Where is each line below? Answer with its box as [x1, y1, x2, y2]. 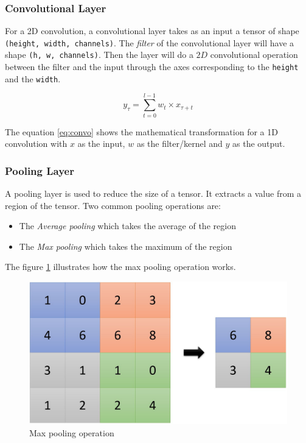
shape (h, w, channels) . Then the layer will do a [5, 48, 193, 61]
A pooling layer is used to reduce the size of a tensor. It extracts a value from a [5, 186, 302, 199]
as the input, [77, 137, 125, 150]
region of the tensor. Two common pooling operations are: [5, 199, 221, 211]
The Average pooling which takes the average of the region [19, 219, 236, 232]
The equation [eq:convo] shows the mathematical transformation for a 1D [5, 125, 278, 138]
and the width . [5, 72, 61, 85]
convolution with [5, 137, 68, 150]
